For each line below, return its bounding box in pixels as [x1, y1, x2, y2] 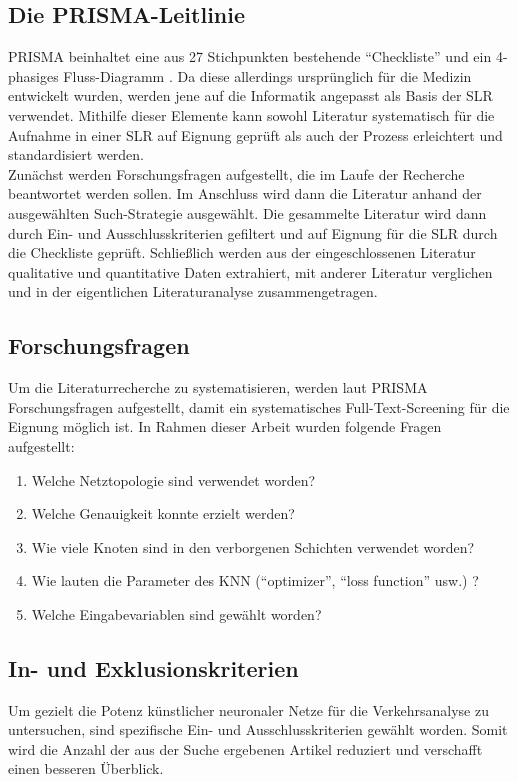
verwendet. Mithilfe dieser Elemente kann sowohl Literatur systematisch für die [8, 104, 495, 125]
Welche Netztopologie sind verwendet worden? [31, 469, 316, 490]
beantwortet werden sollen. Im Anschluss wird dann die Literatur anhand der [8, 183, 482, 204]
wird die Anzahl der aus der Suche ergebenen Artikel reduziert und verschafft [8, 738, 483, 759]
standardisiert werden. [8, 144, 145, 165]
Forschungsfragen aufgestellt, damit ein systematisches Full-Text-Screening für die [8, 396, 510, 417]
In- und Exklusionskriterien [8, 652, 299, 683]
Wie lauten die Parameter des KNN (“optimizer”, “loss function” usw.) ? [31, 570, 479, 591]
